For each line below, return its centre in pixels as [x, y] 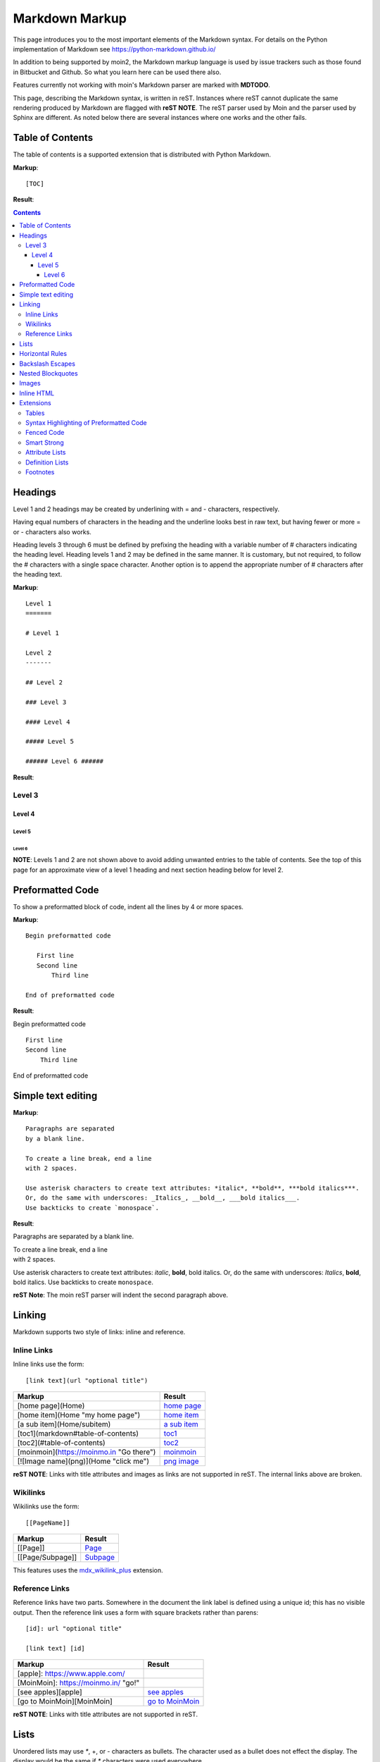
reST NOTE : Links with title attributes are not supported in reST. [106, 1714]
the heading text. [38, 574]
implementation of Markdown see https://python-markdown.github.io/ [114, 49]
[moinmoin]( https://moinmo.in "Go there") [87, 1452]
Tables [35, 413]
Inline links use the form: [49, 1364]
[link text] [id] [55, 1648]
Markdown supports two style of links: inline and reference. [99, 1332]
